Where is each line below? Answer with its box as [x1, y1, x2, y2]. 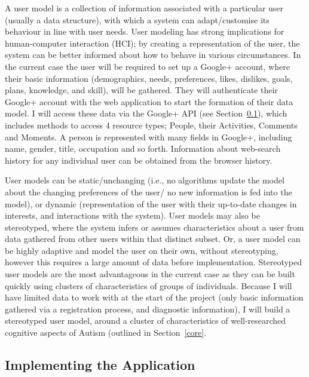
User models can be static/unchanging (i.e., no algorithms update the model [5, 174, 284, 186]
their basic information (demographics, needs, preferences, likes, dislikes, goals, [5, 72, 293, 84]
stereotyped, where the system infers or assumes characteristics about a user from [5, 220, 304, 233]
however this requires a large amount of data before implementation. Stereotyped [5, 256, 302, 268]
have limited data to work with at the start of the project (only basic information [5, 291, 304, 304]
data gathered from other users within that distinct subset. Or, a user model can [5, 232, 301, 245]
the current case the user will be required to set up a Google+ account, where [5, 60, 290, 72]
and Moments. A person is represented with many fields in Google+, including [5, 130, 292, 143]
